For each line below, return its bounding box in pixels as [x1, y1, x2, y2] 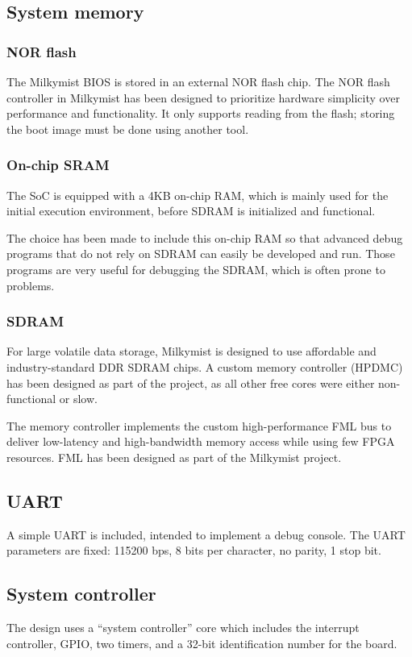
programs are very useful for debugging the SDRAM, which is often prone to [6, 260, 385, 277]
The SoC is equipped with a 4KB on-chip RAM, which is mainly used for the [6, 186, 389, 203]
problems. [6, 277, 55, 293]
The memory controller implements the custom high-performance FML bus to [6, 417, 392, 434]
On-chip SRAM [6, 155, 110, 175]
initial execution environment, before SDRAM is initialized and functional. [6, 202, 376, 219]
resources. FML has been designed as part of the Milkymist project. [6, 448, 342, 465]
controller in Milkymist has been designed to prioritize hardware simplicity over [6, 89, 400, 106]
